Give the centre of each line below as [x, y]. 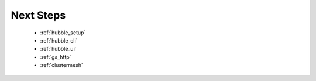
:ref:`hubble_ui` [58, 49]
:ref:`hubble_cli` [59, 40]
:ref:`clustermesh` [61, 65]
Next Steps [38, 15]
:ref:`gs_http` [56, 57]
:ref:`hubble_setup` [63, 33]
